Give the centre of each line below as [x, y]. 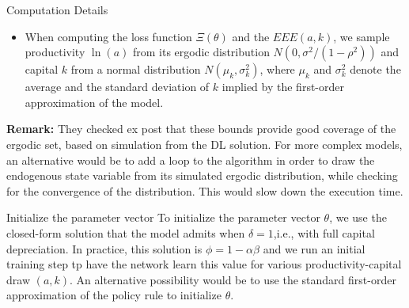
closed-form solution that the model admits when [126, 232]
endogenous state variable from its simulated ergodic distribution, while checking [202, 175]
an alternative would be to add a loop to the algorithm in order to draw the [191, 160]
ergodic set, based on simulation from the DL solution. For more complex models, [204, 144]
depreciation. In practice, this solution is [104, 248]
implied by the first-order [283, 87]
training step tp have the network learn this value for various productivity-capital [204, 264]
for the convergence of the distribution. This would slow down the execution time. [205, 190]
